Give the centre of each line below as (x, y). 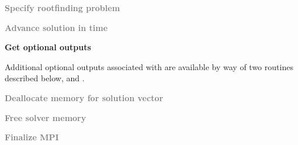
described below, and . (45, 78)
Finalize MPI (32, 137)
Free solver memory (46, 117)
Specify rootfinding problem (63, 8)
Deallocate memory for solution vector (84, 97)
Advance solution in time (56, 27)
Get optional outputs (48, 47)
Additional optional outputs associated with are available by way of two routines (149, 66)
